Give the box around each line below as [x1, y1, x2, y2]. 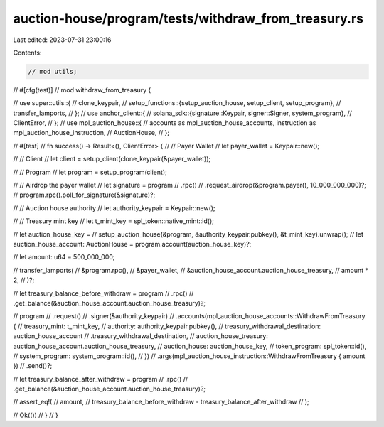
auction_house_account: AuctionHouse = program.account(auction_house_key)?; [13, 239, 252, 248]
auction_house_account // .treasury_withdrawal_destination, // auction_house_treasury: [13, 332, 268, 340]
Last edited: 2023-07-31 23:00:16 [13, 36, 112, 44]
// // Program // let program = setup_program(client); [13, 168, 167, 176]
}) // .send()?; [13, 362, 53, 370]
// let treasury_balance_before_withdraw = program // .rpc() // [13, 288, 194, 298]
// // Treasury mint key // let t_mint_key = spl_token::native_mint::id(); [13, 217, 215, 225]
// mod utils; [28, 67, 78, 75]
